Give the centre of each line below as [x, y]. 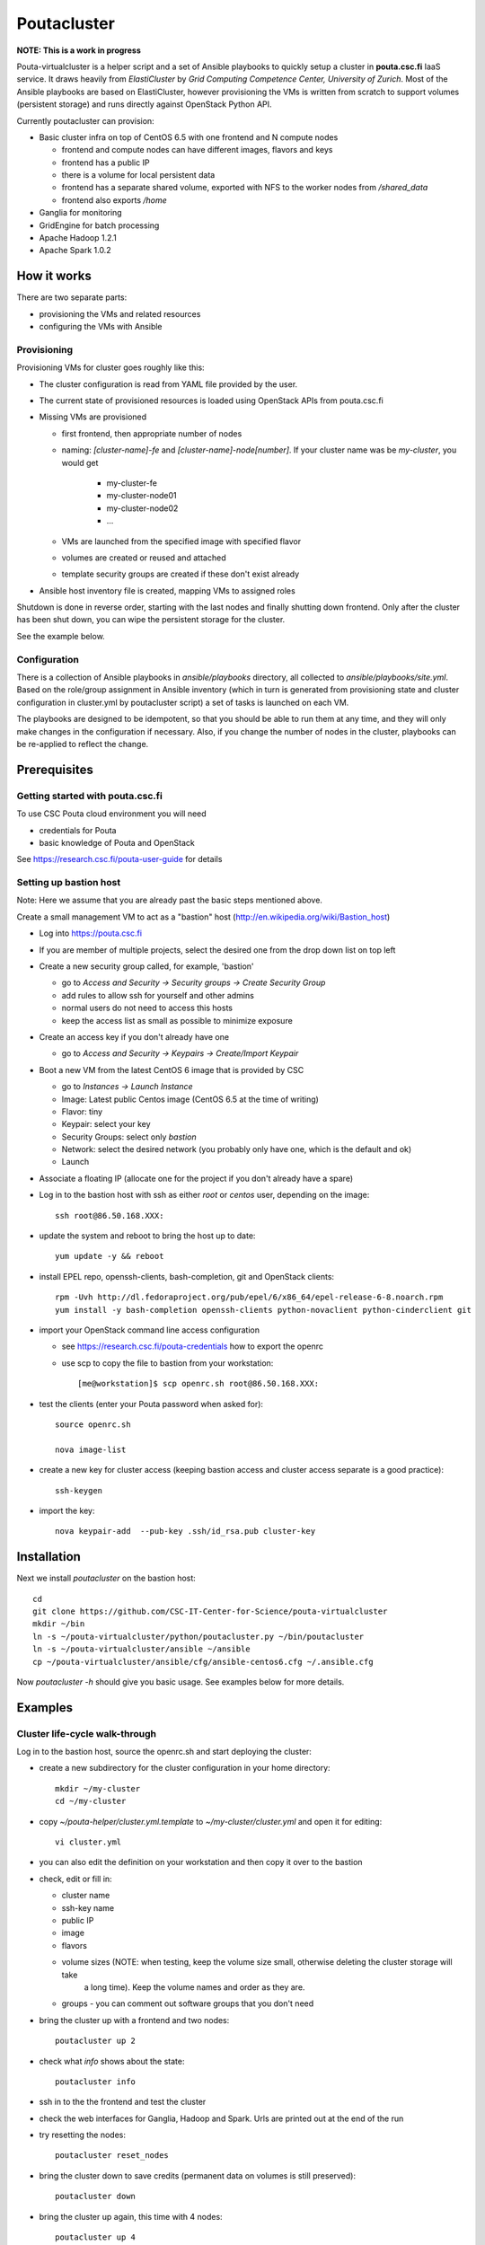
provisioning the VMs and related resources [120, 313]
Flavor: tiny [82, 1111]
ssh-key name [88, 1907]
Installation [48, 1557]
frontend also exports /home [115, 200]
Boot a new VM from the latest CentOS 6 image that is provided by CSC [172, 1070]
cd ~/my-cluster [91, 1801]
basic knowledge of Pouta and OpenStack [117, 842]
